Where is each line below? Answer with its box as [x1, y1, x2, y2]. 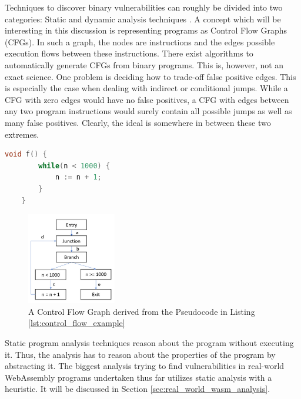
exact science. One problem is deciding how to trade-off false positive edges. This [5, 70, 296, 82]
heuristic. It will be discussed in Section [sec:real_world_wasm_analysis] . [5, 383, 270, 395]
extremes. [5, 128, 39, 140]
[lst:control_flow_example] [28, 317, 125, 329]
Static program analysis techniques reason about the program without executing [5, 337, 294, 349]
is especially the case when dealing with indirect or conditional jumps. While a [5, 82, 288, 94]
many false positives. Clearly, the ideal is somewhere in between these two [5, 116, 271, 128]
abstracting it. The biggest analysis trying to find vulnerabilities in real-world [5, 360, 285, 372]
